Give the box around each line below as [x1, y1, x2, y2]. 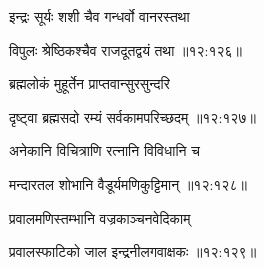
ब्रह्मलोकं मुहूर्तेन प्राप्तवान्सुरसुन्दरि [9, 73, 170, 94]
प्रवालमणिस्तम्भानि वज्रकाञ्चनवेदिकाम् [9, 207, 191, 228]
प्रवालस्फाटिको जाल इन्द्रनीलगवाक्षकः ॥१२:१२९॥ [9, 241, 257, 262]
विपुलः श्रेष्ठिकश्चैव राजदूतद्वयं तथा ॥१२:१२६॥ [9, 39, 243, 60]
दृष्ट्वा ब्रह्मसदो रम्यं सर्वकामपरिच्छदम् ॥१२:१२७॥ [9, 106, 256, 127]
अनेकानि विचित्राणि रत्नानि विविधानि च [9, 140, 200, 161]
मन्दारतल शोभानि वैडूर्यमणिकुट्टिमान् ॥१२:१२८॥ [9, 173, 247, 194]
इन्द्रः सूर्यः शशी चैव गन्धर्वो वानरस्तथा [9, 6, 190, 26]
